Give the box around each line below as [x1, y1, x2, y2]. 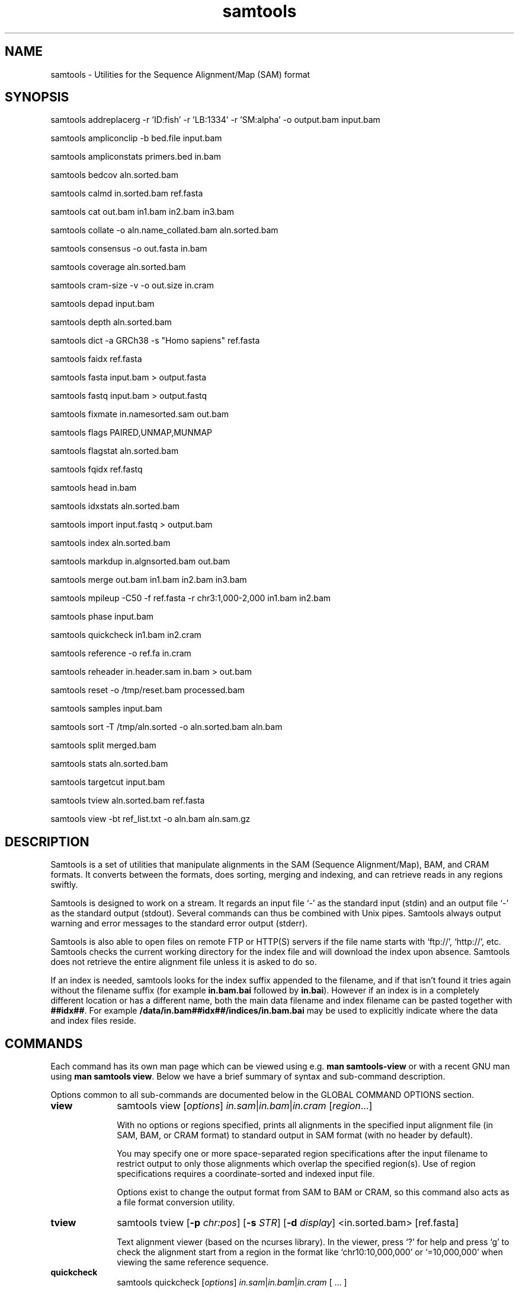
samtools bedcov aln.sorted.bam [50, 170, 178, 180]
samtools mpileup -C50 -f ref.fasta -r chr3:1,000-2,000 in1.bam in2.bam [50, 593, 331, 604]
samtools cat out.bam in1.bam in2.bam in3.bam [50, 207, 234, 217]
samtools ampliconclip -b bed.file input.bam [50, 133, 222, 144]
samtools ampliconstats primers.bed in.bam [50, 151, 221, 162]
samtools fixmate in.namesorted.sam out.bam [50, 409, 229, 420]
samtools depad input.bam [50, 299, 155, 309]
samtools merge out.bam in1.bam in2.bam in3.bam [50, 574, 247, 585]
